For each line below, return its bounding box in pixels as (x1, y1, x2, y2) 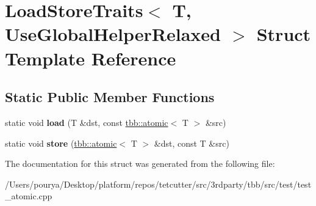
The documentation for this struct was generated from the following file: (5, 157, 275, 170)
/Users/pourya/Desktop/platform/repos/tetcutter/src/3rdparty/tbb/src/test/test (5, 177, 312, 190)
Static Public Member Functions (5, 87, 215, 106)
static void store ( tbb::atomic (5, 136, 117, 149)
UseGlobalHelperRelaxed (5, 21, 221, 46)
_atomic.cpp (5, 189, 52, 202)
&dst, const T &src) (154, 136, 229, 149)
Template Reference (5, 45, 176, 70)
